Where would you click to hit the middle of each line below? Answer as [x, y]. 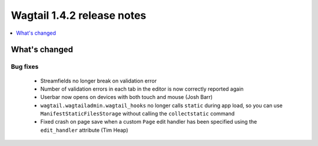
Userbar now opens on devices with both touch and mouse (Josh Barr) [127, 97]
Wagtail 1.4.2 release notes [79, 15]
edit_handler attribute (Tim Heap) [85, 130]
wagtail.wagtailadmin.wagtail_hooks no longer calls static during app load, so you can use [161, 105]
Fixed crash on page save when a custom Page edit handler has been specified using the [149, 122]
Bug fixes [25, 67]
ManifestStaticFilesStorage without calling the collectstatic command [138, 114]
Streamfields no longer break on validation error [99, 81]
